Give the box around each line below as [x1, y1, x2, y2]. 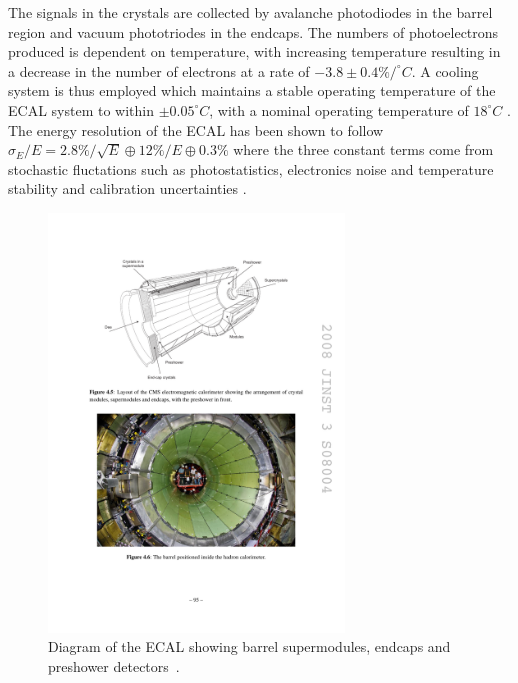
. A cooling [411, 60, 479, 81]
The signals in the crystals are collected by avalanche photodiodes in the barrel [8, 2, 493, 22]
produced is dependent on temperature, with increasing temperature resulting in [8, 41, 501, 62]
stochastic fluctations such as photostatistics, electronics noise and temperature [8, 158, 494, 179]
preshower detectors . [48, 655, 180, 676]
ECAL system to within [8, 99, 154, 120]
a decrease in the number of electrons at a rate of [8, 60, 310, 81]
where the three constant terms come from [233, 139, 494, 160]
